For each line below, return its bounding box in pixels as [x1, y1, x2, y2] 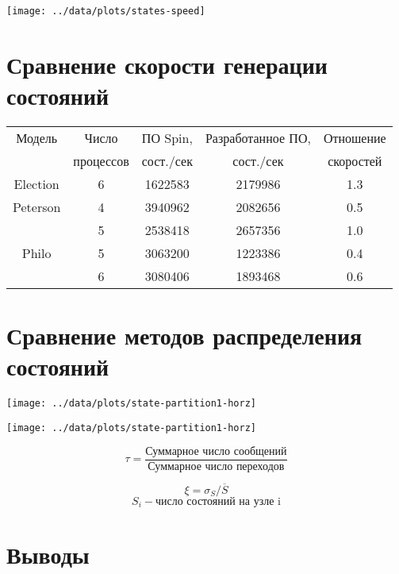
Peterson [13, 197, 61, 216]
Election [13, 174, 59, 193]
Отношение [323, 128, 386, 147]
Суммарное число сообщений [145, 445, 287, 457]
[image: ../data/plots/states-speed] [6, 6, 205, 17]
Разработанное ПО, [205, 128, 311, 147]
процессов [73, 151, 129, 170]
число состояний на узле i [155, 495, 281, 507]
